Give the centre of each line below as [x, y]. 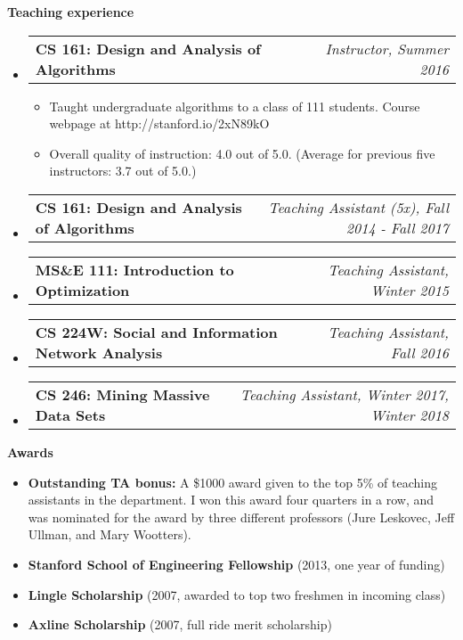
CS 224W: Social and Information [156, 332]
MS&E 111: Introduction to [134, 269]
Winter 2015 [410, 290]
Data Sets [70, 414]
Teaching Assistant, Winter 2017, [344, 394]
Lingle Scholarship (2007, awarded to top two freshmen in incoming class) [237, 594]
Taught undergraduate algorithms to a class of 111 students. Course [235, 106]
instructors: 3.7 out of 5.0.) [123, 171]
